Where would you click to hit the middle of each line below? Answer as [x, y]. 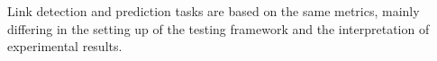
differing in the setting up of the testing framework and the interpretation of [218, 28]
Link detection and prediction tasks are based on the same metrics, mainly [214, 11]
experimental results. [65, 46]
